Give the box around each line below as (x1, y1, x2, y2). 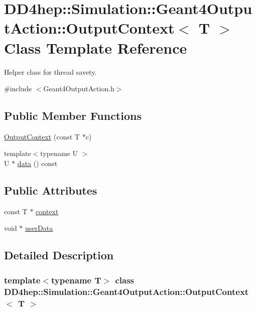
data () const (17, 158, 58, 169)
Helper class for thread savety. (4, 66, 97, 77)
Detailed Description (4, 247, 114, 263)
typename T (51, 273, 101, 286)
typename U (40, 148, 78, 159)
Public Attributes (4, 183, 97, 198)
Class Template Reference (4, 37, 187, 58)
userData (25, 223, 53, 233)
